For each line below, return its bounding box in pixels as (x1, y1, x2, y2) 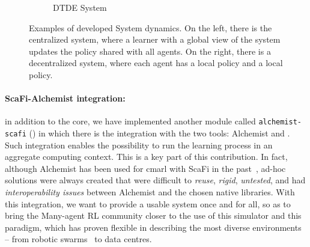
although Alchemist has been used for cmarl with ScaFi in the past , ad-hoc (5, 162, 286, 174)
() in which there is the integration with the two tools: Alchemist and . (29, 127, 290, 139)
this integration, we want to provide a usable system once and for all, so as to (5, 197, 291, 210)
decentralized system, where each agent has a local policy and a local (29, 56, 283, 69)
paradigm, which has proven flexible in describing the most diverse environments (5, 221, 302, 233)
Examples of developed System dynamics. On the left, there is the (29, 21, 272, 34)
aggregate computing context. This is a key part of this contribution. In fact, (5, 150, 288, 163)
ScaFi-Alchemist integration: (5, 92, 126, 105)
